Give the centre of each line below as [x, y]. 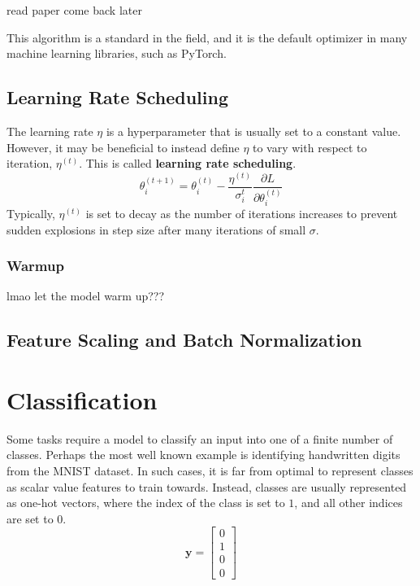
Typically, [31, 213]
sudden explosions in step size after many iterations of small [156, 229]
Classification [82, 399]
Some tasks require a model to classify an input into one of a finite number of [200, 438]
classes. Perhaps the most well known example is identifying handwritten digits [204, 455]
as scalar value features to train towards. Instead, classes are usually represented [207, 486]
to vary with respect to [310, 147]
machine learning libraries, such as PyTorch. [117, 53]
